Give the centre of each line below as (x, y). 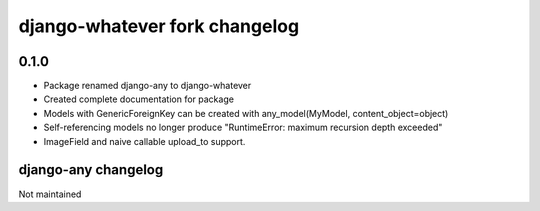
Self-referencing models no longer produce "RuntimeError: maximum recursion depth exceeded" (243, 127)
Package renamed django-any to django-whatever (147, 86)
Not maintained (50, 194)
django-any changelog (91, 170)
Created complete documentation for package (139, 99)
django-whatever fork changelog (159, 26)
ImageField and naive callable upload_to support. (144, 141)
